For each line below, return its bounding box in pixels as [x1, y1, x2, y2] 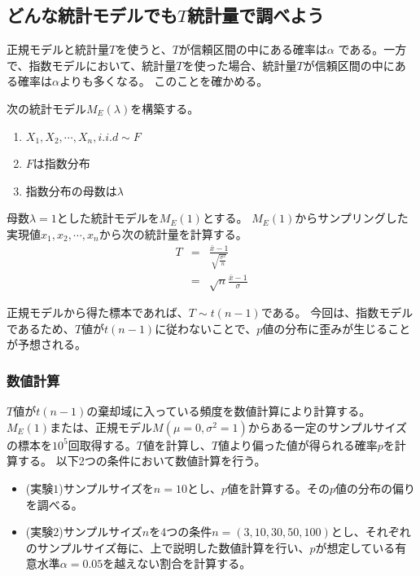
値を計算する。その [226, 480, 330, 497]
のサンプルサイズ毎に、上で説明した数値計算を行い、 [25, 539, 310, 556]
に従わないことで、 [155, 319, 257, 336]
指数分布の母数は [25, 182, 117, 199]
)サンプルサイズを [59, 480, 154, 497]
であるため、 [7, 319, 75, 336]
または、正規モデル [50, 418, 153, 435]
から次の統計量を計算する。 [98, 225, 247, 242]
